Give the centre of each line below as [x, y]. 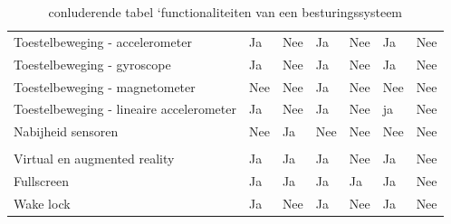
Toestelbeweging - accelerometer [103, 41]
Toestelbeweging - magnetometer [105, 86]
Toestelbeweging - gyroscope [92, 64]
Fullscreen [41, 181]
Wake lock [42, 203]
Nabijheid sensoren [66, 131]
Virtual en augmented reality [94, 159]
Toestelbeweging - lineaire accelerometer [125, 109]
